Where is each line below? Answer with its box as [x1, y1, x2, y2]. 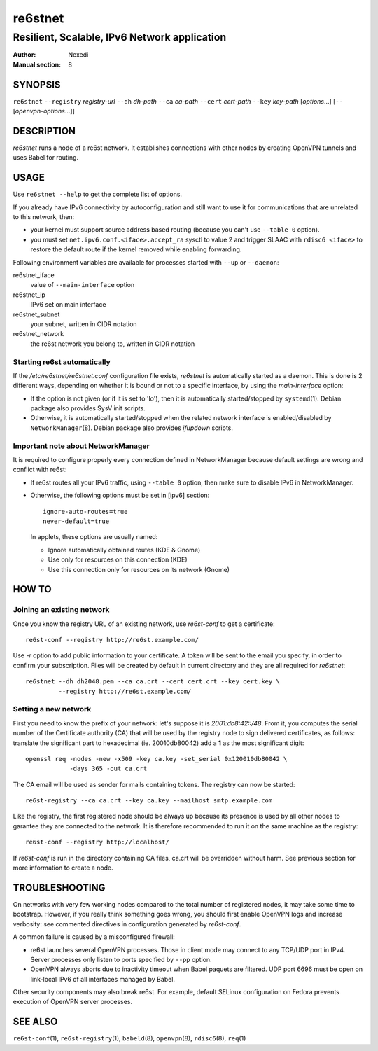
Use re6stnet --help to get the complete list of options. [13, 190, 182, 199]
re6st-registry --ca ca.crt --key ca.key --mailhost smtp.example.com [25, 797, 273, 805]
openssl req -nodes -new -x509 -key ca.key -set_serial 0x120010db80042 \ [25, 755, 288, 763]
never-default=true [43, 517, 110, 525]
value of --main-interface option [30, 281, 135, 289]
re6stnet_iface [13, 271, 55, 279]
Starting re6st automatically [13, 357, 111, 367]
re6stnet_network [13, 330, 64, 338]
